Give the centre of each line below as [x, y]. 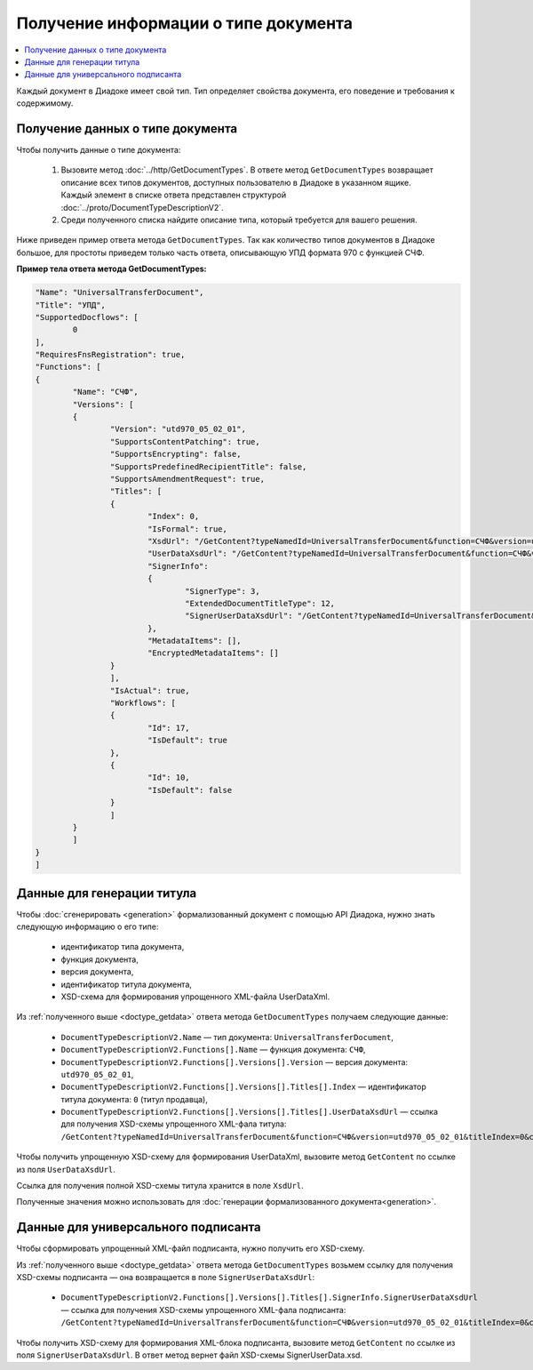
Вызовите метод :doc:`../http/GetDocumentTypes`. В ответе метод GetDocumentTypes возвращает [247, 170]
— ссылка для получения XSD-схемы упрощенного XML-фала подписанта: [203, 1310]
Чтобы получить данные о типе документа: [99, 150]
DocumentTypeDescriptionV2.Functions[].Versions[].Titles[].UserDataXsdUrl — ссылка [250, 1112]
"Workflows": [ [143, 703]
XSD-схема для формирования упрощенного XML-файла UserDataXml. [195, 997]
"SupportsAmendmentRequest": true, [187, 479]
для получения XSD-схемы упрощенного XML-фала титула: [174, 1124]
